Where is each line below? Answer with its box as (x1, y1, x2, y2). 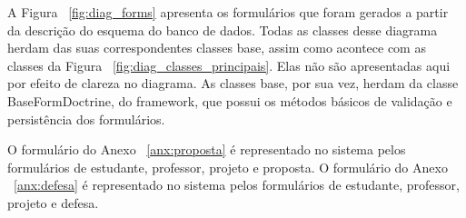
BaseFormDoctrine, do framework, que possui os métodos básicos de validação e (7, 91, 452, 110)
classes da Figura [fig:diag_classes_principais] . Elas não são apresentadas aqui (7, 55, 451, 74)
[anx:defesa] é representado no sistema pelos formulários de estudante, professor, (14, 175, 460, 194)
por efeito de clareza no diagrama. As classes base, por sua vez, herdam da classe (7, 74, 459, 93)
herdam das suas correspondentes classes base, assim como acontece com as (7, 38, 426, 57)
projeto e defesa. (7, 193, 99, 212)
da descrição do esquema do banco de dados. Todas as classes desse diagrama (7, 20, 438, 39)
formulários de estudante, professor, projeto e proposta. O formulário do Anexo (7, 157, 448, 176)
